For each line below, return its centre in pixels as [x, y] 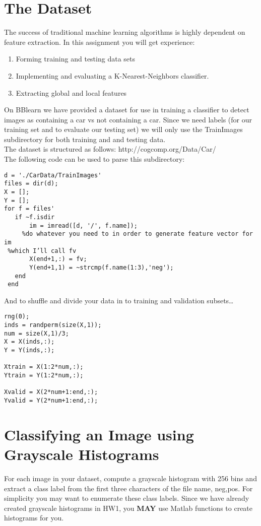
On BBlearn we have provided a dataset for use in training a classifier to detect [127, 110]
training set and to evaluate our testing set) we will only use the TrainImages [123, 129]
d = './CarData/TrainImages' [53, 175]
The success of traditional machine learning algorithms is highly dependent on [125, 32]
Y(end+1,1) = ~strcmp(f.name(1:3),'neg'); [102, 267]
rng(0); [17, 317]
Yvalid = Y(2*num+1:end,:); [51, 401]
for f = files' [29, 209]
